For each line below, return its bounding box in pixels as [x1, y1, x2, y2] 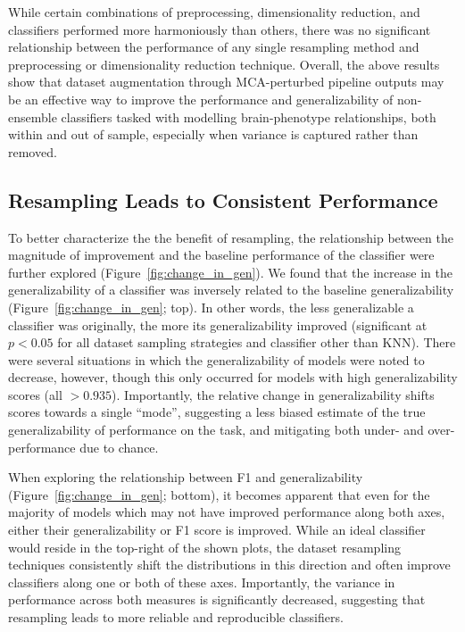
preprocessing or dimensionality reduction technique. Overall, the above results [8, 54, 440, 73]
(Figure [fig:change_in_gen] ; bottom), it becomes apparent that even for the [8, 485, 430, 503]
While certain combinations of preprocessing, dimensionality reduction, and [8, 3, 420, 21]
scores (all [8, 385, 62, 403]
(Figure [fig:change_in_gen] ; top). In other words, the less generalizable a [8, 297, 414, 316]
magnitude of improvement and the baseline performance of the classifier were [8, 245, 435, 264]
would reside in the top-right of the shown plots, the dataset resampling [8, 537, 401, 556]
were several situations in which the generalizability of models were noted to [8, 350, 425, 369]
